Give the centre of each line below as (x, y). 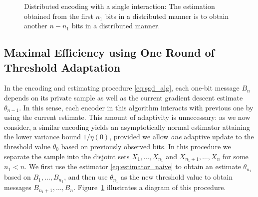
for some (235, 156)
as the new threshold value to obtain (177, 177)
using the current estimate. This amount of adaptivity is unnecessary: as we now (127, 117)
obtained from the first (59, 16)
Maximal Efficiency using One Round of (109, 52)
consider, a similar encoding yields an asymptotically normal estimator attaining (127, 127)
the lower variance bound (43, 137)
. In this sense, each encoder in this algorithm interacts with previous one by (136, 107)
